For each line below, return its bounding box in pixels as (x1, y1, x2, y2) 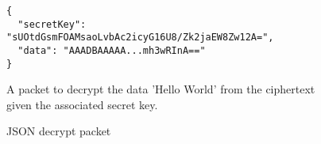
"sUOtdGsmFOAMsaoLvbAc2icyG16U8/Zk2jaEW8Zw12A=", (6, 32, 274, 44)
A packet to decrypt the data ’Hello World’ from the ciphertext (6, 81, 315, 97)
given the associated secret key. (6, 96, 158, 112)
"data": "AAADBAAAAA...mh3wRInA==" (17, 44, 206, 56)
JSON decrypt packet (6, 123, 111, 139)
